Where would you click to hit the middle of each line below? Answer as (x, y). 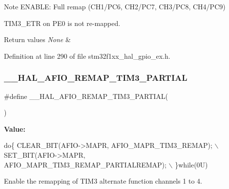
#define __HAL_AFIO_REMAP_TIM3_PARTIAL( (86, 96)
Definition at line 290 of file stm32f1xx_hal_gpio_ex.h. (87, 56)
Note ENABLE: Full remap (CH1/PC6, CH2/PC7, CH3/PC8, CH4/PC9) (115, 6)
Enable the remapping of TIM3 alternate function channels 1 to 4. (103, 181)
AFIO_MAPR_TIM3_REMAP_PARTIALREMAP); (85, 164)
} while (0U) (191, 164)
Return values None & (37, 39)
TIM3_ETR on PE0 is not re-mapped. (62, 23)
